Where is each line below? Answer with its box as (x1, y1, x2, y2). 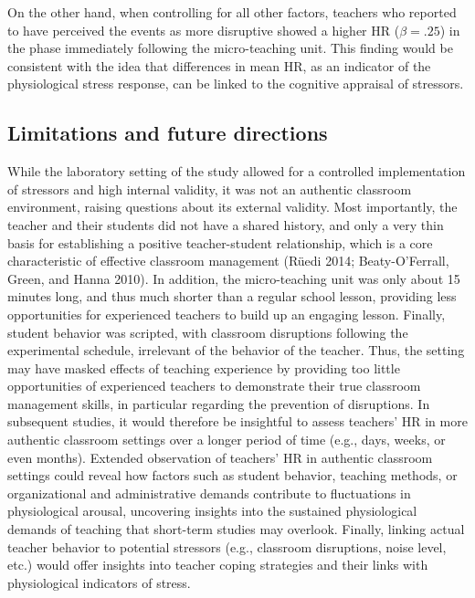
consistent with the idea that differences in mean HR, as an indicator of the (7, 56, 431, 75)
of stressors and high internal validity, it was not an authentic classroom (7, 179, 412, 198)
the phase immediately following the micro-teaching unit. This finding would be (7, 38, 453, 58)
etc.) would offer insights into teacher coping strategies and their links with (7, 555, 428, 574)
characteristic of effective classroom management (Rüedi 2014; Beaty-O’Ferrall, (7, 251, 449, 270)
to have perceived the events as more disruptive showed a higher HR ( (7, 20, 400, 39)
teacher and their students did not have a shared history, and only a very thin (7, 215, 444, 234)
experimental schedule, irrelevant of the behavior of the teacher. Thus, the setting (7, 341, 465, 360)
